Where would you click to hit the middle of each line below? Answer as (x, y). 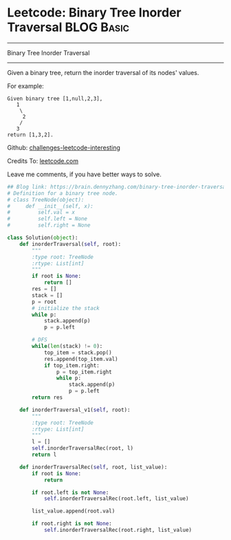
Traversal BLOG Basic (68, 27)
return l (44, 455)
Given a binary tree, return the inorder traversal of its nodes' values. (103, 72)
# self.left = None (47, 219)
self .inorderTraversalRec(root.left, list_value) (116, 499)
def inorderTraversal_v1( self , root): (75, 410)
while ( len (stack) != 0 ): (67, 346)
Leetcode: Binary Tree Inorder (94, 13)
